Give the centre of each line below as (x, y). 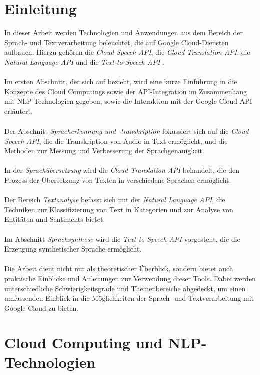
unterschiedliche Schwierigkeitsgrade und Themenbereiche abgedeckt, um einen (125, 288)
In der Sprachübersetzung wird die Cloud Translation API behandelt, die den (122, 170)
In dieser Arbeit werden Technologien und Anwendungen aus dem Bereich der (123, 32)
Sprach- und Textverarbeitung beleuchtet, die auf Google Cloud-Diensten (116, 42)
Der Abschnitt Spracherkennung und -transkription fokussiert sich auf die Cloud (126, 131)
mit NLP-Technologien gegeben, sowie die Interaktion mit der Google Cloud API (128, 101)
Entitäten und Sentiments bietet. (55, 219)
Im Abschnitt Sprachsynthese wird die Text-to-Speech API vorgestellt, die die (122, 239)
